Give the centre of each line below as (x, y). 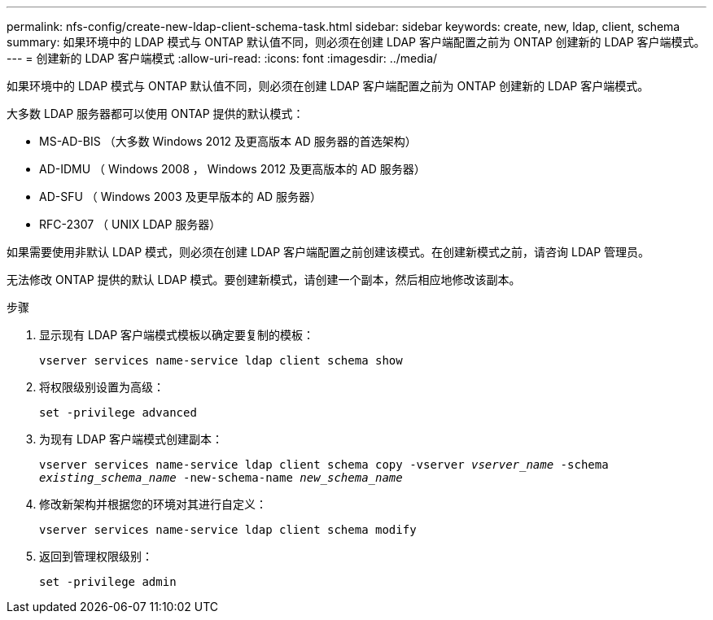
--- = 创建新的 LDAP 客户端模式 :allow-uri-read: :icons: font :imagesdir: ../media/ (222, 58)
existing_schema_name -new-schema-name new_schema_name (221, 478)
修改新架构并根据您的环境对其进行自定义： (153, 504)
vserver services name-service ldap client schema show (221, 360)
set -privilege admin (108, 582)
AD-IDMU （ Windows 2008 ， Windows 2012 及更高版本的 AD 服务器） (232, 169)
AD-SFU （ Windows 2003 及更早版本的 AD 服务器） (181, 196)
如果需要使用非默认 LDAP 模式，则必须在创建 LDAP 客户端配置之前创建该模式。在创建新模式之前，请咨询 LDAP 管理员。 (328, 252)
